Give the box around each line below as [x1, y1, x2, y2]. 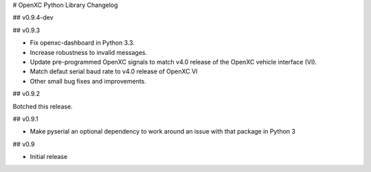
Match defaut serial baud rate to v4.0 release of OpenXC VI [30, 67, 198, 75]
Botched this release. [12, 102, 73, 110]
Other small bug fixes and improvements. [30, 77, 147, 85]
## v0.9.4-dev [12, 14, 54, 22]
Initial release [30, 153, 68, 161]
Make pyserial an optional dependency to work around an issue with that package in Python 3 [30, 127, 295, 136]
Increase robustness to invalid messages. [30, 48, 148, 56]
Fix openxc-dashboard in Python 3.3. [30, 38, 135, 47]
